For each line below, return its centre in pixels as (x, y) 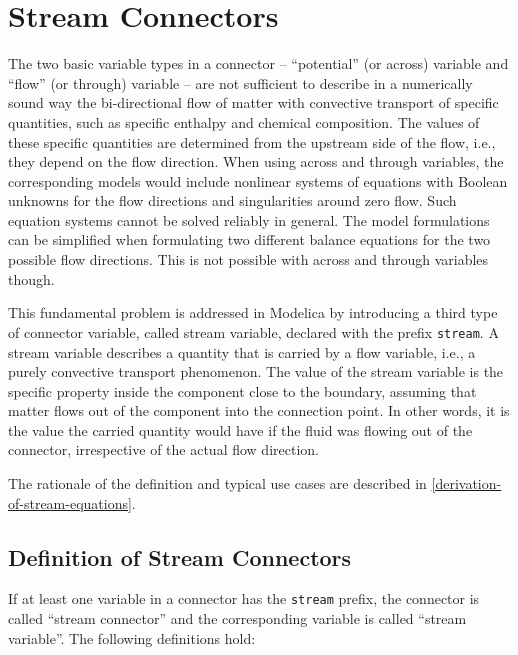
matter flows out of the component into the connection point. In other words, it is (259, 410)
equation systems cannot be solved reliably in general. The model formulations (249, 219)
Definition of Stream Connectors (180, 556)
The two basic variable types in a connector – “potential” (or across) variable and (258, 63)
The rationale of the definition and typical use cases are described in (217, 483)
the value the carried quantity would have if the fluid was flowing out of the (240, 429)
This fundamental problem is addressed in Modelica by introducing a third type (253, 312)
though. (31, 278)
